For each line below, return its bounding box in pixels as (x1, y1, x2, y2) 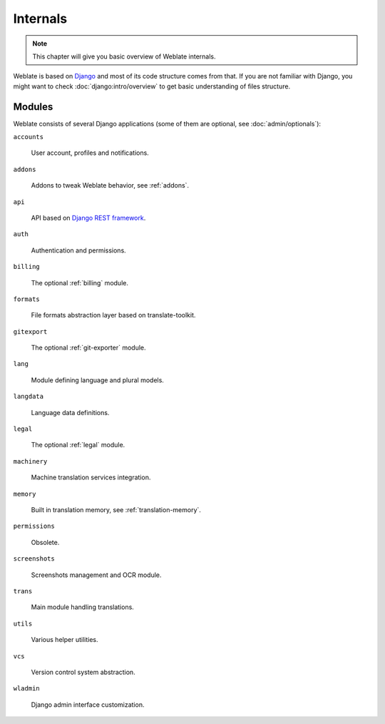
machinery (13, 457, 48, 465)
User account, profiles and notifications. (31, 148, 149, 157)
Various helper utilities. (31, 636, 98, 644)
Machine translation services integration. (31, 473, 151, 481)
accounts (13, 133, 44, 141)
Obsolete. (31, 538, 60, 546)
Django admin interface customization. (31, 700, 145, 709)
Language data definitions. (31, 408, 110, 417)
